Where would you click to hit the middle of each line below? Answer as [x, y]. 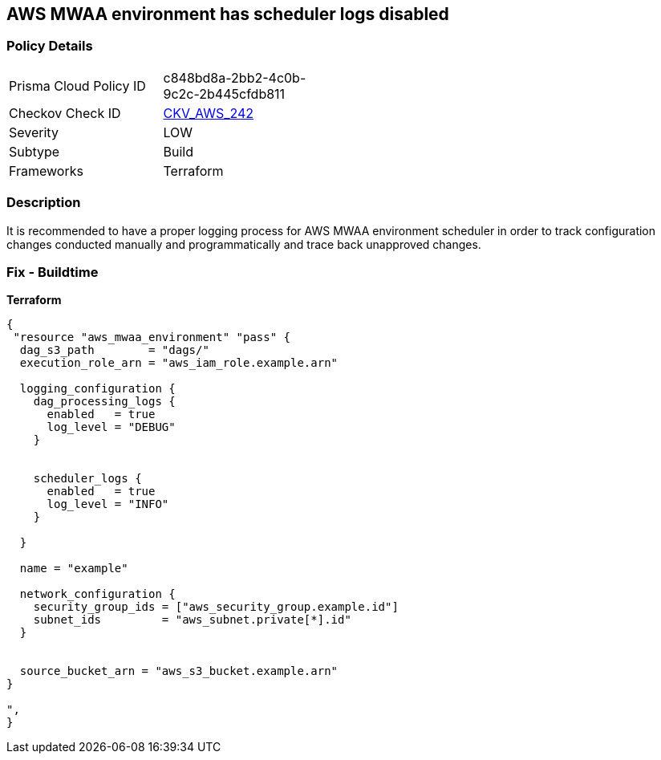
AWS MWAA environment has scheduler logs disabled [228, 14]
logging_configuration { [97, 389]
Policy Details [50, 46]
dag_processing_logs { [104, 402]
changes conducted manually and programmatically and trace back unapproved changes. [244, 244]
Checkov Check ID [65, 113]
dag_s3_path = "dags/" [114, 350]
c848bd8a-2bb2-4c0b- [235, 77]
